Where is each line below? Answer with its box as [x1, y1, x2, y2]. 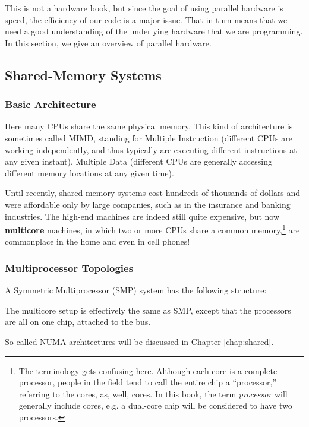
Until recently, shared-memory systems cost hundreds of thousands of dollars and [5, 186, 301, 199]
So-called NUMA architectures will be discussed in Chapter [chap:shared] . [5, 335, 274, 347]
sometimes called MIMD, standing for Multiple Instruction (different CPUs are [5, 131, 292, 144]
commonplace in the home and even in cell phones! [5, 235, 190, 248]
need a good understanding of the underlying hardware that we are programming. [5, 25, 303, 37]
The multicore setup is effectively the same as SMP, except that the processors [5, 303, 291, 316]
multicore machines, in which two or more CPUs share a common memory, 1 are [5, 222, 300, 236]
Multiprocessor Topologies [5, 260, 134, 275]
